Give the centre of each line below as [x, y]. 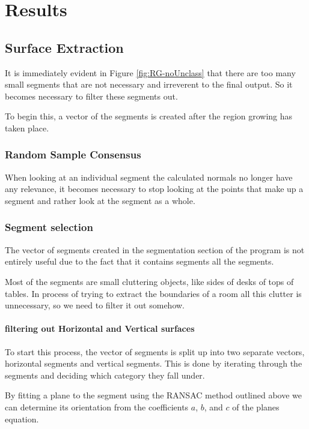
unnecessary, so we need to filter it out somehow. [95, 305]
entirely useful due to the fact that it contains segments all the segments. [139, 261]
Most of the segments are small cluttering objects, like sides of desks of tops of [149, 281]
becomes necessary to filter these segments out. [91, 96]
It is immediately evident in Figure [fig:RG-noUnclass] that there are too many [150, 72]
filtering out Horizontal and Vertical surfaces [100, 328]
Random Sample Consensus [73, 154]
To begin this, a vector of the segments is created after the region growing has [149, 116]
